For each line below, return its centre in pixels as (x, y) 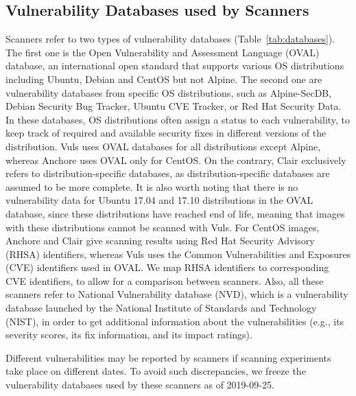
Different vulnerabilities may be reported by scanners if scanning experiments (168, 357)
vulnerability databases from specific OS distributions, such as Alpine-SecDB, (169, 92)
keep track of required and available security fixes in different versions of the (166, 133)
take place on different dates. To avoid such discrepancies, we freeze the (156, 371)
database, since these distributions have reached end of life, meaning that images (175, 213)
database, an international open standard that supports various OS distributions (175, 66)
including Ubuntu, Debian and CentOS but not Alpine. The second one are (164, 79)
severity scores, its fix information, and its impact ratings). (129, 335)
